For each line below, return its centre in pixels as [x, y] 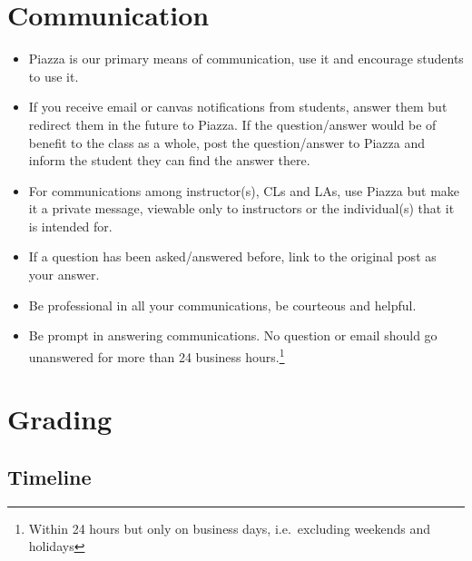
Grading [60, 419]
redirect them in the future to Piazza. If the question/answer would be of [232, 124]
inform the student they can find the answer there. [169, 160]
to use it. [54, 76]
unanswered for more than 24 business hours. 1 [157, 355]
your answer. [64, 275]
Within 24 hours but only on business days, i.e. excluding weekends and [230, 528]
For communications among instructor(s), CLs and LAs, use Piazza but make [244, 190]
